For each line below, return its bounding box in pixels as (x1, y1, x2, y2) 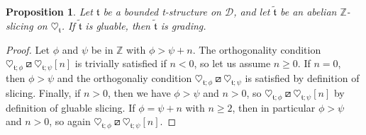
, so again (49, 114, 91, 129)
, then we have (108, 85, 171, 100)
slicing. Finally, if (6, 85, 81, 100)
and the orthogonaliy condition (57, 71, 192, 86)
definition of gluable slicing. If (6, 100, 135, 115)
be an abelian (279, 4, 337, 19)
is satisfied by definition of (245, 71, 360, 86)
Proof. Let (6, 42, 50, 57)
